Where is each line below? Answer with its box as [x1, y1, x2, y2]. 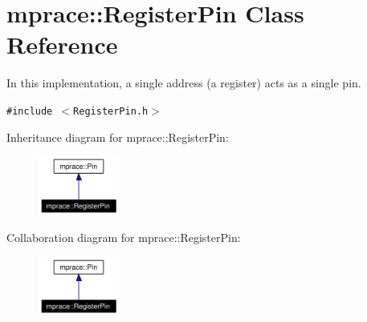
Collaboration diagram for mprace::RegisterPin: [6, 229, 241, 246]
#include [6, 105, 53, 117]
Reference [6, 28, 118, 61]
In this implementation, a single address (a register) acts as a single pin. [6, 74, 361, 91]
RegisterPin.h [73, 105, 149, 117]
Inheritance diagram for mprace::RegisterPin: [6, 128, 229, 145]
